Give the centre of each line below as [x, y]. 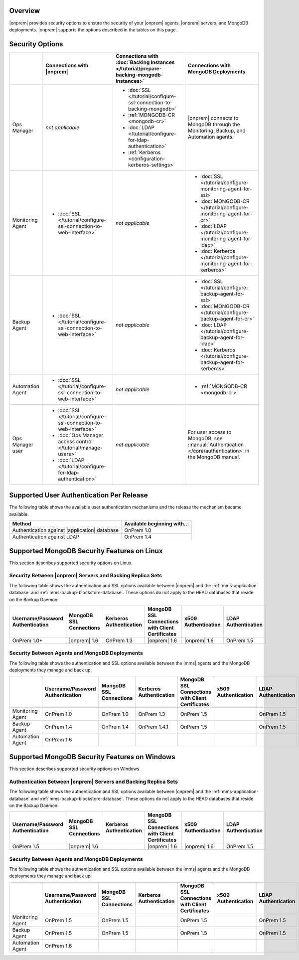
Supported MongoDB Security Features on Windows [92, 757]
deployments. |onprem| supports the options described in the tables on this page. [93, 29]
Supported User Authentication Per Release [78, 495]
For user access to [210, 432]
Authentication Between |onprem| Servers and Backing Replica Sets [93, 782]
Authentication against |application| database [66, 530]
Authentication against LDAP [46, 537]
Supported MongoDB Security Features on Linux [86, 551]
